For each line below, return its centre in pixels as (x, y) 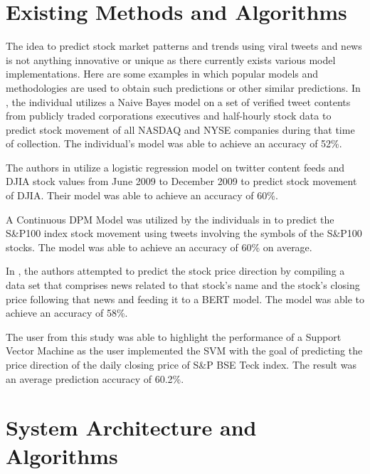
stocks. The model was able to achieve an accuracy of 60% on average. (159, 247)
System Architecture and (131, 427)
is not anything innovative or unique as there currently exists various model (171, 59)
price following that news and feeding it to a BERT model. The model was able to (185, 299)
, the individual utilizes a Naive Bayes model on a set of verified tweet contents (178, 101)
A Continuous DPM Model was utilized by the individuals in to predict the (170, 219)
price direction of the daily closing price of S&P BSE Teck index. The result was (181, 364)
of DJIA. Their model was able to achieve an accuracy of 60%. (142, 195)
